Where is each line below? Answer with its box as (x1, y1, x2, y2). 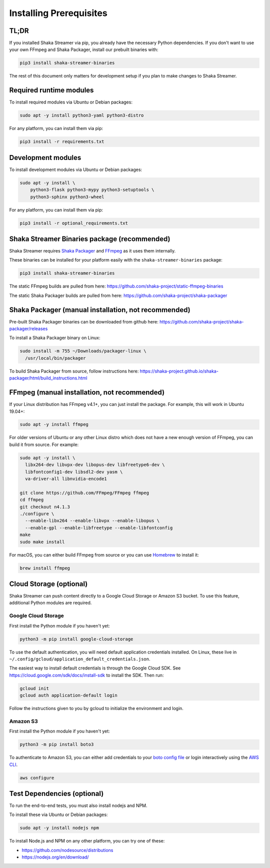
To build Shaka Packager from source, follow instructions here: (9, 368, 139, 374)
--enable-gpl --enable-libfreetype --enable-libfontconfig (25, 525, 173, 530)
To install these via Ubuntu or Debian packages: (9, 811, 108, 817)
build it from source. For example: (9, 441, 79, 447)
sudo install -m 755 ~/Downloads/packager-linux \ (19, 348, 147, 354)
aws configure (19, 775, 54, 780)
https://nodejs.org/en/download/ (21, 854, 89, 860)
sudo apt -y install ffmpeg (19, 421, 88, 427)
